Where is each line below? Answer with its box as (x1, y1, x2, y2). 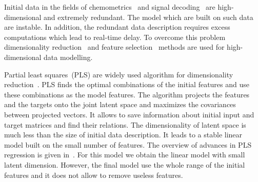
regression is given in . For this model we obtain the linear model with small (4, 149, 245, 160)
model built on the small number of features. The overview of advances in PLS (4, 139, 252, 150)
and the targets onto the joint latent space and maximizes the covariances (4, 99, 236, 110)
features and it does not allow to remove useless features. (4, 169, 183, 180)
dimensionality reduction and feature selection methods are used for (4, 42, 225, 52)
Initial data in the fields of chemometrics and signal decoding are (4, 2, 215, 12)
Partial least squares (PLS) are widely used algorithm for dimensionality (4, 69, 233, 79)
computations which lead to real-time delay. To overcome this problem (4, 31, 226, 42)
